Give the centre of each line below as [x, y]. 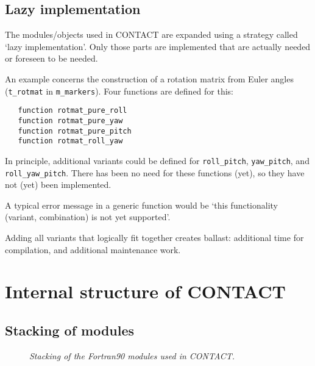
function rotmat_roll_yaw [70, 141]
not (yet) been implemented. [58, 185]
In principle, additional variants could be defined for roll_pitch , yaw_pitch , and [157, 160]
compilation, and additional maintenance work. [93, 249]
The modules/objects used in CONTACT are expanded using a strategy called [151, 34]
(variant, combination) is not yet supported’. [88, 217]
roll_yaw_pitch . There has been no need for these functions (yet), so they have [155, 172]
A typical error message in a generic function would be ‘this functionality [142, 205]
